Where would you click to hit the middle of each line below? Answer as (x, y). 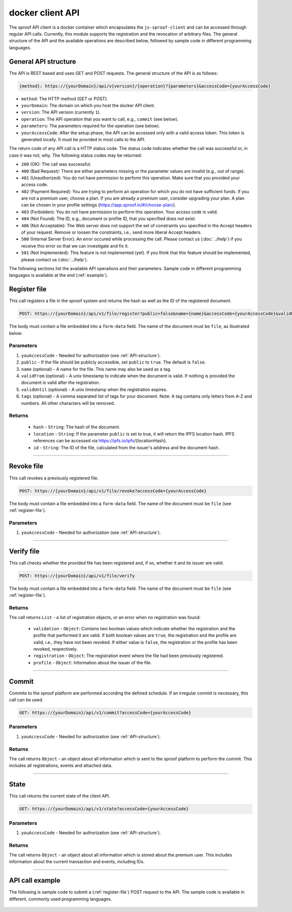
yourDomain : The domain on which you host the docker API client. (88, 105)
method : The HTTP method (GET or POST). (64, 99)
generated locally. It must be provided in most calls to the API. (83, 139)
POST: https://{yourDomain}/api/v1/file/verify (77, 576)
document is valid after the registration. (61, 383)
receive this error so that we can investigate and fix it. (75, 246)
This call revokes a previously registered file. (54, 478)
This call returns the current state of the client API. (60, 796)
